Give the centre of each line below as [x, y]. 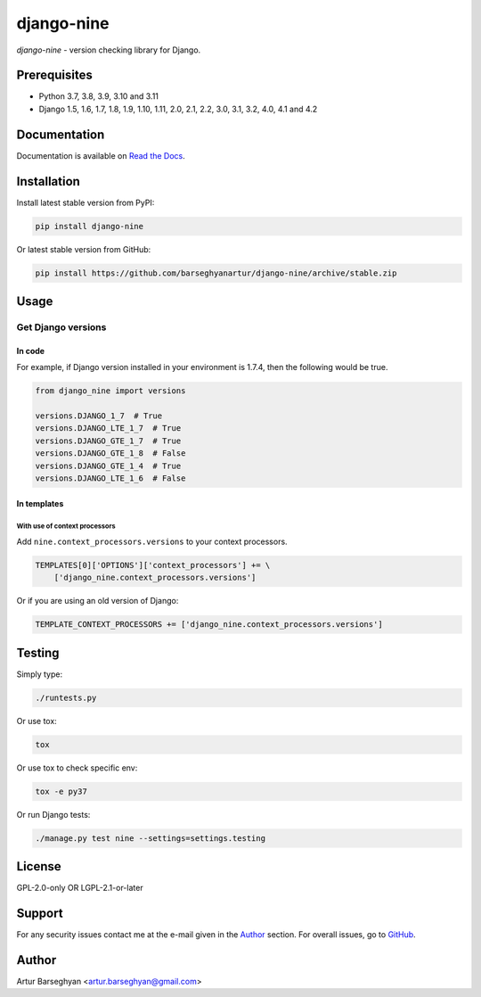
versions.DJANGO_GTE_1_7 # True [108, 441]
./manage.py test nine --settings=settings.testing [151, 838]
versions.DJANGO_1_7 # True [99, 416]
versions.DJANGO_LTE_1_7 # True [108, 428]
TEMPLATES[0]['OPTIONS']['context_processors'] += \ [153, 565]
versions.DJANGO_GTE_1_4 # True [108, 466]
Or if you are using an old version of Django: [98, 601]
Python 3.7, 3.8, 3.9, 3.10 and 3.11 [99, 96]
